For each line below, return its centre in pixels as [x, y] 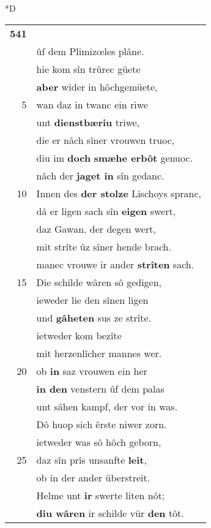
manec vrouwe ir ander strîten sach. [115, 264]
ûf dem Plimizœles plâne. [90, 51]
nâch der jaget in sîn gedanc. [100, 175]
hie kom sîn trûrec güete [88, 69]
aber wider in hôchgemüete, [97, 86]
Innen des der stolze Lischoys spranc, [119, 193]
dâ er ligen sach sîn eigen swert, [106, 211]
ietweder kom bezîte [79, 335]
